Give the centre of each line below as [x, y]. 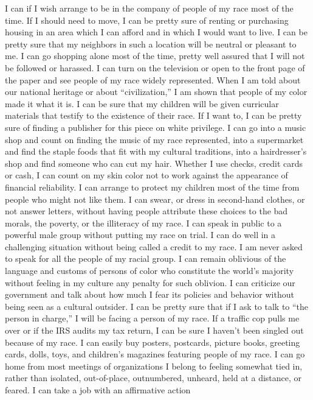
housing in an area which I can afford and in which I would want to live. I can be [156, 32]
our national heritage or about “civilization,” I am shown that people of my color [156, 92]
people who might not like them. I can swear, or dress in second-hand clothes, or [155, 199]
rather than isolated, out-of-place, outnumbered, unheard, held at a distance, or [153, 378]
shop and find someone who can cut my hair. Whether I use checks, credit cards [154, 163]
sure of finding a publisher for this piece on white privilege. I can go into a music [156, 127]
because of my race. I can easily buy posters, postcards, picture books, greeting [153, 342]
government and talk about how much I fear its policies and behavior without [150, 294]
